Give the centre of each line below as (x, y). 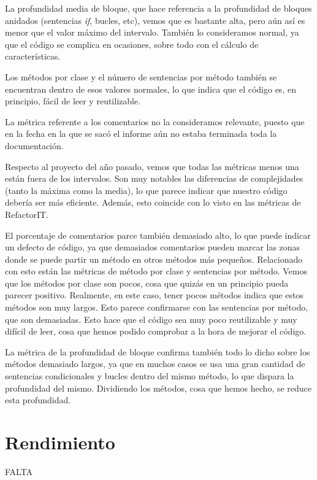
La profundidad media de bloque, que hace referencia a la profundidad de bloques (158, 8)
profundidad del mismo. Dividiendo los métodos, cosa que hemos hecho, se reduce (158, 388)
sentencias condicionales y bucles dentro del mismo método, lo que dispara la (150, 376)
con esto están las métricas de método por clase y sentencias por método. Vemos (156, 271)
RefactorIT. (27, 214)
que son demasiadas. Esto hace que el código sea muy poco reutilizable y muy (151, 319)
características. (33, 56)
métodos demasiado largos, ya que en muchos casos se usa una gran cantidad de (155, 364)
